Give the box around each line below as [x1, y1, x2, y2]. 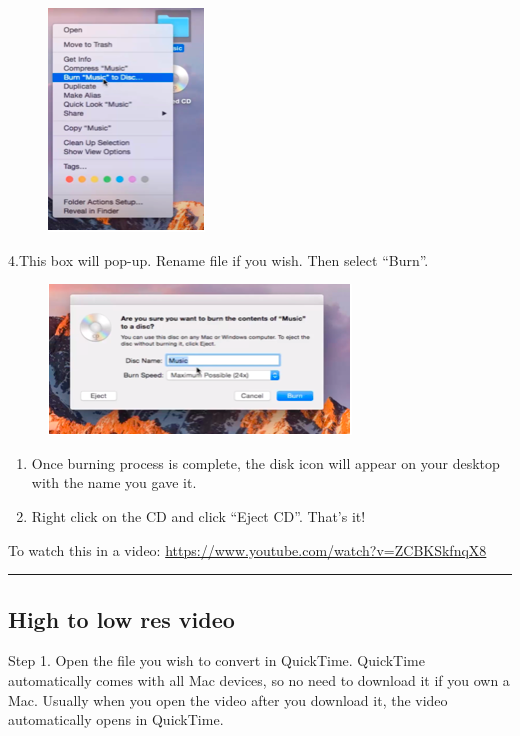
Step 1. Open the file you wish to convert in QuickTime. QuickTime [8, 650, 425, 671]
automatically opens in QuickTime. [8, 709, 224, 730]
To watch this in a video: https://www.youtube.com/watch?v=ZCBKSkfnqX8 [8, 539, 487, 560]
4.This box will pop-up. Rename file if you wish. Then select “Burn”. [8, 249, 429, 270]
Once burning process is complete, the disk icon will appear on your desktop [31, 452, 500, 473]
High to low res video [8, 603, 235, 634]
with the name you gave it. [31, 472, 197, 493]
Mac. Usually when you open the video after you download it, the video [8, 689, 448, 710]
